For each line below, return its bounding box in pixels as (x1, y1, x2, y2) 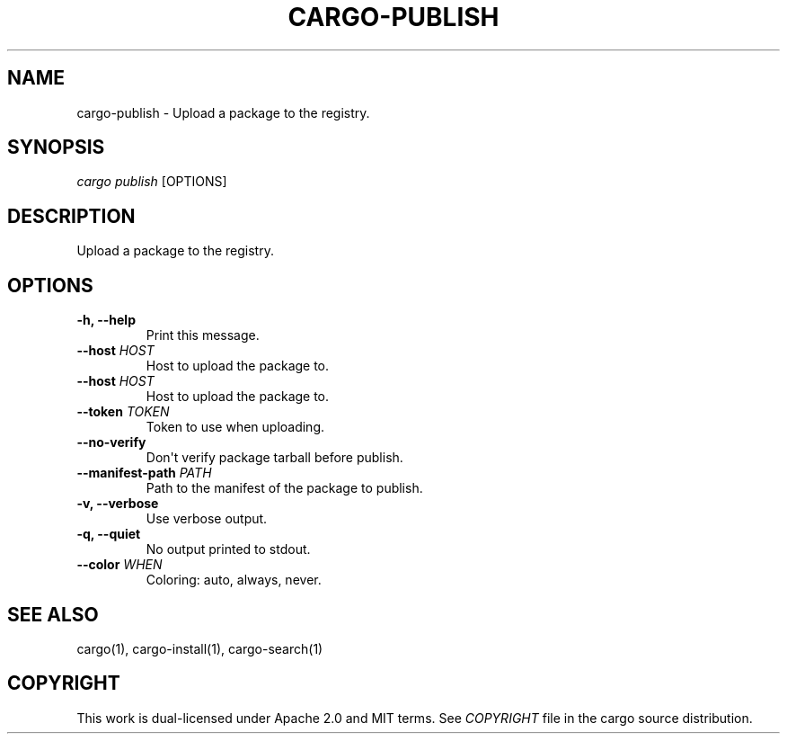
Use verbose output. (146, 511, 268, 527)
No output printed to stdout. (146, 541, 311, 558)
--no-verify (76, 434, 146, 451)
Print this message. (146, 327, 260, 344)
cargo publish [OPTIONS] (76, 174, 227, 190)
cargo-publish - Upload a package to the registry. (76, 104, 370, 121)
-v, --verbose (76, 495, 159, 512)
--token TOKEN (76, 404, 170, 420)
